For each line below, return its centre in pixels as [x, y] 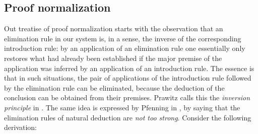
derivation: [21, 127]
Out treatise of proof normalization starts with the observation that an [114, 28]
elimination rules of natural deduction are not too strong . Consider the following [128, 117]
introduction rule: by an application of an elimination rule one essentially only [125, 48]
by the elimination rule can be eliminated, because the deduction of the [114, 87]
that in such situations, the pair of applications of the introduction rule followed [128, 78]
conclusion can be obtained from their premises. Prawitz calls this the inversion [127, 97]
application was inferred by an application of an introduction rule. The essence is [129, 68]
